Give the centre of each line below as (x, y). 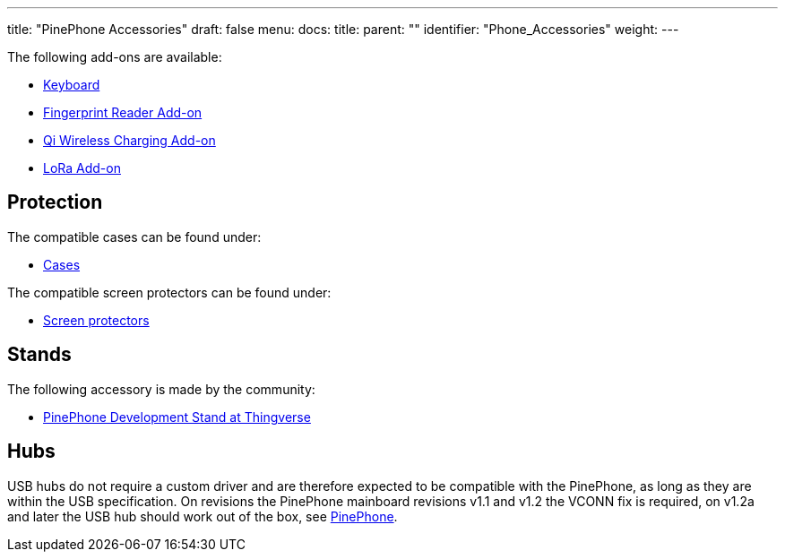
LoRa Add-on (82, 168)
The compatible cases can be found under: (134, 236)
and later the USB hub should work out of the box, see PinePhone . (203, 516)
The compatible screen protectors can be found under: (169, 292)
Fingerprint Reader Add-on (123, 112)
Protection (55, 202)
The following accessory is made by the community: (161, 389)
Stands (39, 355)
